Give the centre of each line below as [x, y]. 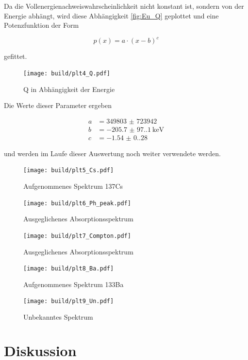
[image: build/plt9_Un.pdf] [69, 301]
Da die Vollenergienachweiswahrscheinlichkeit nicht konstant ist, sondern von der [124, 6]
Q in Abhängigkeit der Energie [69, 89]
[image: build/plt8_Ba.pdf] [69, 269]
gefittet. [16, 56]
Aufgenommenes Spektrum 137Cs [73, 186]
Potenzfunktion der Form [41, 25]
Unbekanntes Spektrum [58, 317]
